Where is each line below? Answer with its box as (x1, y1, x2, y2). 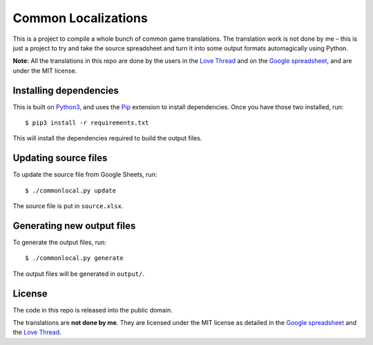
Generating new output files (12, 220, 136, 232)
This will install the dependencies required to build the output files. (12, 134, 202, 142)
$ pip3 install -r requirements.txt (25, 119, 149, 127)
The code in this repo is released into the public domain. (12, 306, 173, 314)
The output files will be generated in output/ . (12, 270, 144, 278)
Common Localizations (12, 10, 148, 26)
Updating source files (12, 152, 108, 164)
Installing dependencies (12, 84, 119, 96)
